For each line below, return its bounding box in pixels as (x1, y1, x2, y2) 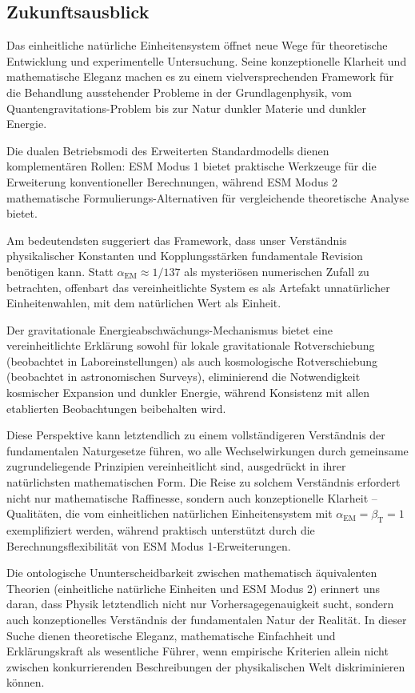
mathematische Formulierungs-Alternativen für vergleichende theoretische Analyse (6, 189, 409, 206)
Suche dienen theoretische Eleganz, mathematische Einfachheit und (6, 627, 336, 643)
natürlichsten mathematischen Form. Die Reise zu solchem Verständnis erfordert (6, 474, 401, 491)
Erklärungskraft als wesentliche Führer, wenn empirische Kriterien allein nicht (6, 643, 389, 659)
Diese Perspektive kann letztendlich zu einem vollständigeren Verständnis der (6, 427, 385, 443)
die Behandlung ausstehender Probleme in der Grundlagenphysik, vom (6, 83, 352, 100)
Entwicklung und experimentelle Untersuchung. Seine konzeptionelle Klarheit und (6, 52, 407, 69)
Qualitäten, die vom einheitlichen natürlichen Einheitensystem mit (6, 505, 333, 522)
